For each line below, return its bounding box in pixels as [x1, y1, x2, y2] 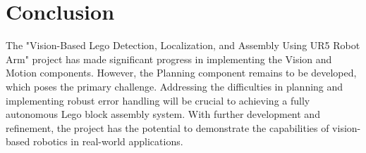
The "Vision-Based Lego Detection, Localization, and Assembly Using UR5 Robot [6, 38, 360, 53]
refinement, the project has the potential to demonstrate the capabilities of [6, 120, 329, 135]
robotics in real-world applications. [32, 134, 183, 149]
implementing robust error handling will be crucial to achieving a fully [6, 93, 310, 107]
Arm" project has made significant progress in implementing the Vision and [6, 51, 332, 66]
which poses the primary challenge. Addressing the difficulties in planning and [6, 79, 343, 93]
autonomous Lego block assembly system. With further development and [6, 107, 320, 121]
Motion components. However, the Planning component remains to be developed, [6, 65, 357, 80]
